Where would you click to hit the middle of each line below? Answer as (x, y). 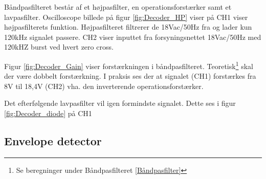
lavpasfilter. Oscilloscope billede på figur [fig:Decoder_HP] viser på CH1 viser (126, 17)
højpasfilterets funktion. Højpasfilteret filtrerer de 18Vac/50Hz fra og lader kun (128, 27)
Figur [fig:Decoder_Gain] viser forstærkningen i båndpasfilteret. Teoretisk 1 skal (129, 65)
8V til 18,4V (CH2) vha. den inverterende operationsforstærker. (104, 86)
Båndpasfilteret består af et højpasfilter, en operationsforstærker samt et (118, 7)
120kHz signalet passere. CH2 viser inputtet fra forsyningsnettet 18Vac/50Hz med (133, 37)
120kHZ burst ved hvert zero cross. (59, 47)
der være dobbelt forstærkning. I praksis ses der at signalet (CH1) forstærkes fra (130, 76)
